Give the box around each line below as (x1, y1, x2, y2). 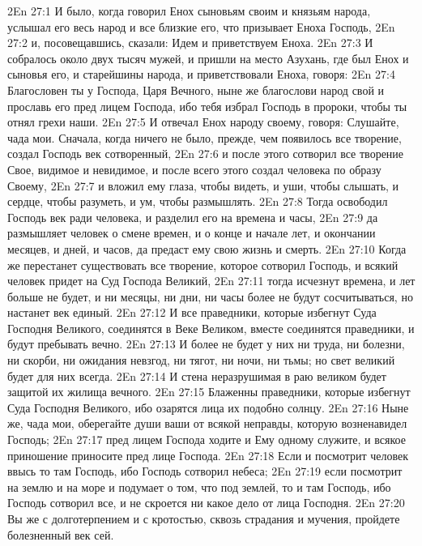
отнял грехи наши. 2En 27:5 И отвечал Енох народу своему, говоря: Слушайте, (7, 113, 399, 130)
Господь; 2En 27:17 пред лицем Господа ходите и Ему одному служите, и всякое (7, 431, 406, 448)
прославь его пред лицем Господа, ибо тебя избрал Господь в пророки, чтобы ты (7, 97, 407, 114)
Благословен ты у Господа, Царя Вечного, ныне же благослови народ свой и (7, 81, 385, 98)
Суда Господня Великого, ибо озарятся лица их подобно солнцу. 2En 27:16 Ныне (7, 399, 409, 416)
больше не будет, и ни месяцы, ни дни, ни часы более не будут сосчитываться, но (7, 288, 413, 305)
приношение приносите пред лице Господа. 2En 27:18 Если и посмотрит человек (7, 446, 409, 463)
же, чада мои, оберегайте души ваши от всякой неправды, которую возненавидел (7, 415, 407, 432)
